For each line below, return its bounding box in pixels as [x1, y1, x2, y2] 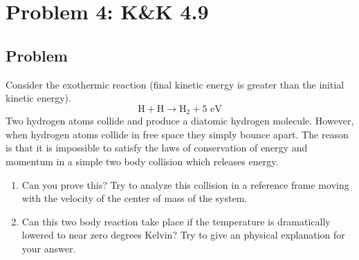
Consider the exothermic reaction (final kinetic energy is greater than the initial [6, 77, 344, 91]
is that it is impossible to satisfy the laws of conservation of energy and [6, 140, 308, 155]
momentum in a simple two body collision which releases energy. [6, 154, 279, 168]
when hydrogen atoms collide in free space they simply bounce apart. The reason [6, 127, 349, 141]
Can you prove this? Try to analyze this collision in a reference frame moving [21, 177, 349, 192]
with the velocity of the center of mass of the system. [21, 191, 248, 205]
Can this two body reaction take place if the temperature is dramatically [21, 214, 331, 228]
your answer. [21, 241, 76, 255]
